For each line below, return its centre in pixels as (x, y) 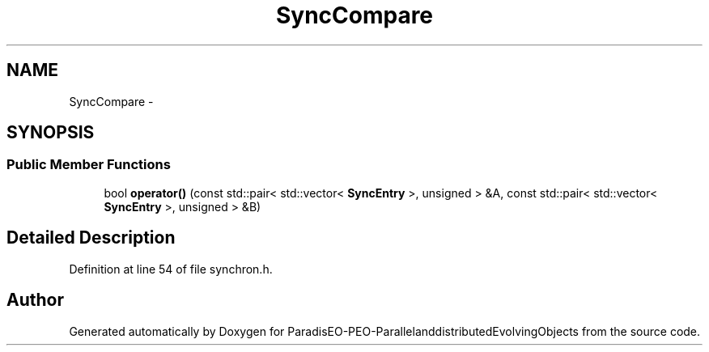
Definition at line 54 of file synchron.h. (171, 269)
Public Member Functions (89, 165)
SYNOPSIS (51, 133)
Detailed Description (91, 238)
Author (35, 300)
